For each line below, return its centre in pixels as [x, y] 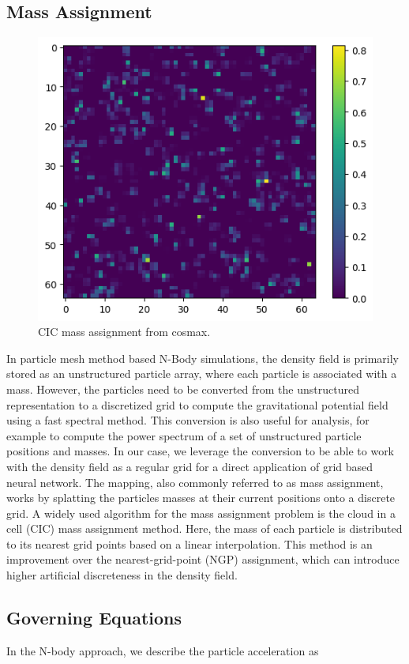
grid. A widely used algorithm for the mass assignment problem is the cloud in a [201, 513]
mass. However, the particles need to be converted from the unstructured [183, 389]
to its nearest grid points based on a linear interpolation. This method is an [189, 543]
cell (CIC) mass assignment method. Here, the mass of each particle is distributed [204, 528]
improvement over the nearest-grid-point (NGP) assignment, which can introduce [203, 559]
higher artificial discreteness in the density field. [122, 575]
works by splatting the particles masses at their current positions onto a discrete [201, 498]
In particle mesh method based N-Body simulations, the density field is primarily [203, 358]
